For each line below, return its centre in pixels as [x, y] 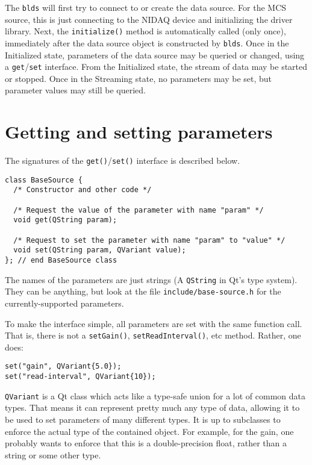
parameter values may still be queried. [75, 90]
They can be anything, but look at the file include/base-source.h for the [143, 291]
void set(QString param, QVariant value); [100, 250]
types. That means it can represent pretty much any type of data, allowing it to [152, 407]
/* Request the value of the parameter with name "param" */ [139, 210]
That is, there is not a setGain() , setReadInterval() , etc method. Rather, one [153, 335]
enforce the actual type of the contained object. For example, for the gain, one [149, 431]
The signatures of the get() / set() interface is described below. [123, 161]
